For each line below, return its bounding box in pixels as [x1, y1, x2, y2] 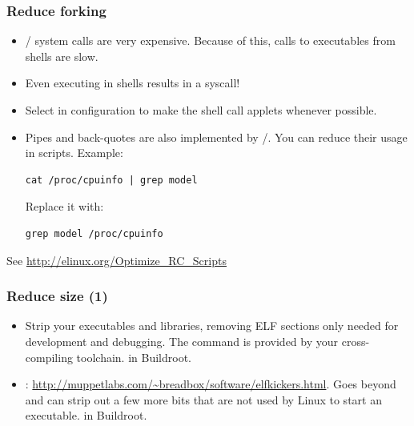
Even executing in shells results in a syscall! [25, 74, 240, 91]
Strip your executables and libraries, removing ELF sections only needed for [25, 317, 399, 334]
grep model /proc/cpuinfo [25, 227, 163, 239]
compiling [25, 348, 73, 365]
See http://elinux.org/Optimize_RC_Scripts [6, 251, 227, 268]
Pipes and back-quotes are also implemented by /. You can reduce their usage [25, 128, 408, 145]
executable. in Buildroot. [25, 407, 147, 424]
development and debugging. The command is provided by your [25, 332, 339, 349]
